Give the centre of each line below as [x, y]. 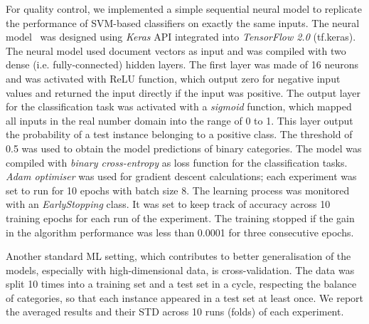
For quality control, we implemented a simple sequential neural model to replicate [184, 9]
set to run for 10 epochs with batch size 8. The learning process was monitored [178, 190]
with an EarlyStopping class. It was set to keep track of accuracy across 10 [168, 204]
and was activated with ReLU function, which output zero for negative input [173, 78]
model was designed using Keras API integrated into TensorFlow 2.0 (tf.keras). [181, 37]
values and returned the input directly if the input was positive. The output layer [183, 92]
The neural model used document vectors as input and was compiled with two [176, 50]
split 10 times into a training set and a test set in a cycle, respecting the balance [181, 284]
